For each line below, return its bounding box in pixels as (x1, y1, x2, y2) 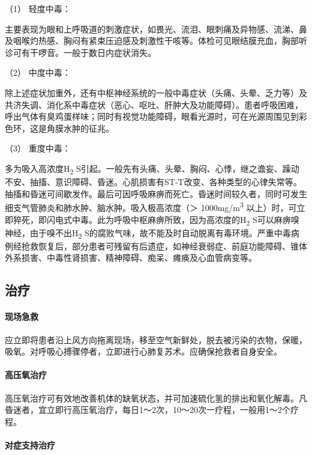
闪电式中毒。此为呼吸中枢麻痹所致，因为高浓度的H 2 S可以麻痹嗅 (46, 213, 299, 227)
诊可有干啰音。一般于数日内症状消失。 (5, 46, 156, 58)
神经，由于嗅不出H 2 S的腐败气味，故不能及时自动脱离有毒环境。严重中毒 (5, 226, 291, 240)
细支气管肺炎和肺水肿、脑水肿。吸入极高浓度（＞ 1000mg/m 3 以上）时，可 (5, 200, 297, 213)
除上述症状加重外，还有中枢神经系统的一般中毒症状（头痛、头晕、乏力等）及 (5, 86, 307, 99)
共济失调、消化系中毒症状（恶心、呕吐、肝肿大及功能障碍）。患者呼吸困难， (5, 98, 303, 111)
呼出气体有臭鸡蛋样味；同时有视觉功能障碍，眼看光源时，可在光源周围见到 (5, 110, 299, 123)
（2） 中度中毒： (5, 66, 71, 79)
